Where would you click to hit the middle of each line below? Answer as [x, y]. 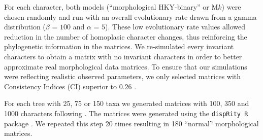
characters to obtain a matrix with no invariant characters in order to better [123, 56]
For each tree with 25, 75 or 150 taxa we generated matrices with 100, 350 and [127, 103]
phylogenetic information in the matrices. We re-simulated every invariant [119, 46]
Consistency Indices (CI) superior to [61, 86]
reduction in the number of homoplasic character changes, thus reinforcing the [126, 36]
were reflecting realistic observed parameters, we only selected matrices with [123, 76]
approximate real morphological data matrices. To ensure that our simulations [126, 66]
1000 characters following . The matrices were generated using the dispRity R [126, 113]
